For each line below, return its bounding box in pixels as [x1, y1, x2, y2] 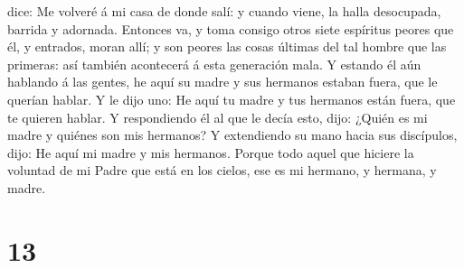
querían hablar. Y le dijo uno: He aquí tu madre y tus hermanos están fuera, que [7, 89, 456, 108]
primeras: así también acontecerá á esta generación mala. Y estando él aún [7, 54, 421, 73]
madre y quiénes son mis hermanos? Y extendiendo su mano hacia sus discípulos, [7, 125, 458, 144]
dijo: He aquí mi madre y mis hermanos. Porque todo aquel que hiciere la [7, 143, 414, 162]
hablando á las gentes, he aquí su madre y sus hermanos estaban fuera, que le [7, 72, 438, 91]
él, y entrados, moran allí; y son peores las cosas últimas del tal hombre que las [7, 37, 447, 56]
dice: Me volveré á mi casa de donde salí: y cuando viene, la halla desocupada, [7, 2, 441, 20]
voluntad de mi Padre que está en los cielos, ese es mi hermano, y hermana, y [7, 161, 437, 180]
